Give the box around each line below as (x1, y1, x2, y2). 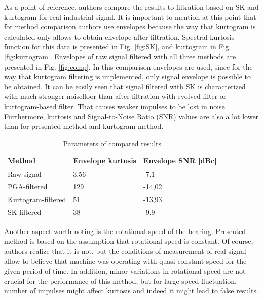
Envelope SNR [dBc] (143, 155, 217, 166)
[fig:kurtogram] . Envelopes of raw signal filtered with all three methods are (4, 51, 236, 61)
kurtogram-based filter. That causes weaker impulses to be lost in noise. (4, 101, 227, 111)
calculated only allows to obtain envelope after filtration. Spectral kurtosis (4, 31, 235, 42)
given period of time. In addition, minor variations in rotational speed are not (4, 265, 246, 276)
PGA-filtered (8, 181, 48, 191)
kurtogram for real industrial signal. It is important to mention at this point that (4, 11, 256, 22)
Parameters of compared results (63, 138, 162, 148)
